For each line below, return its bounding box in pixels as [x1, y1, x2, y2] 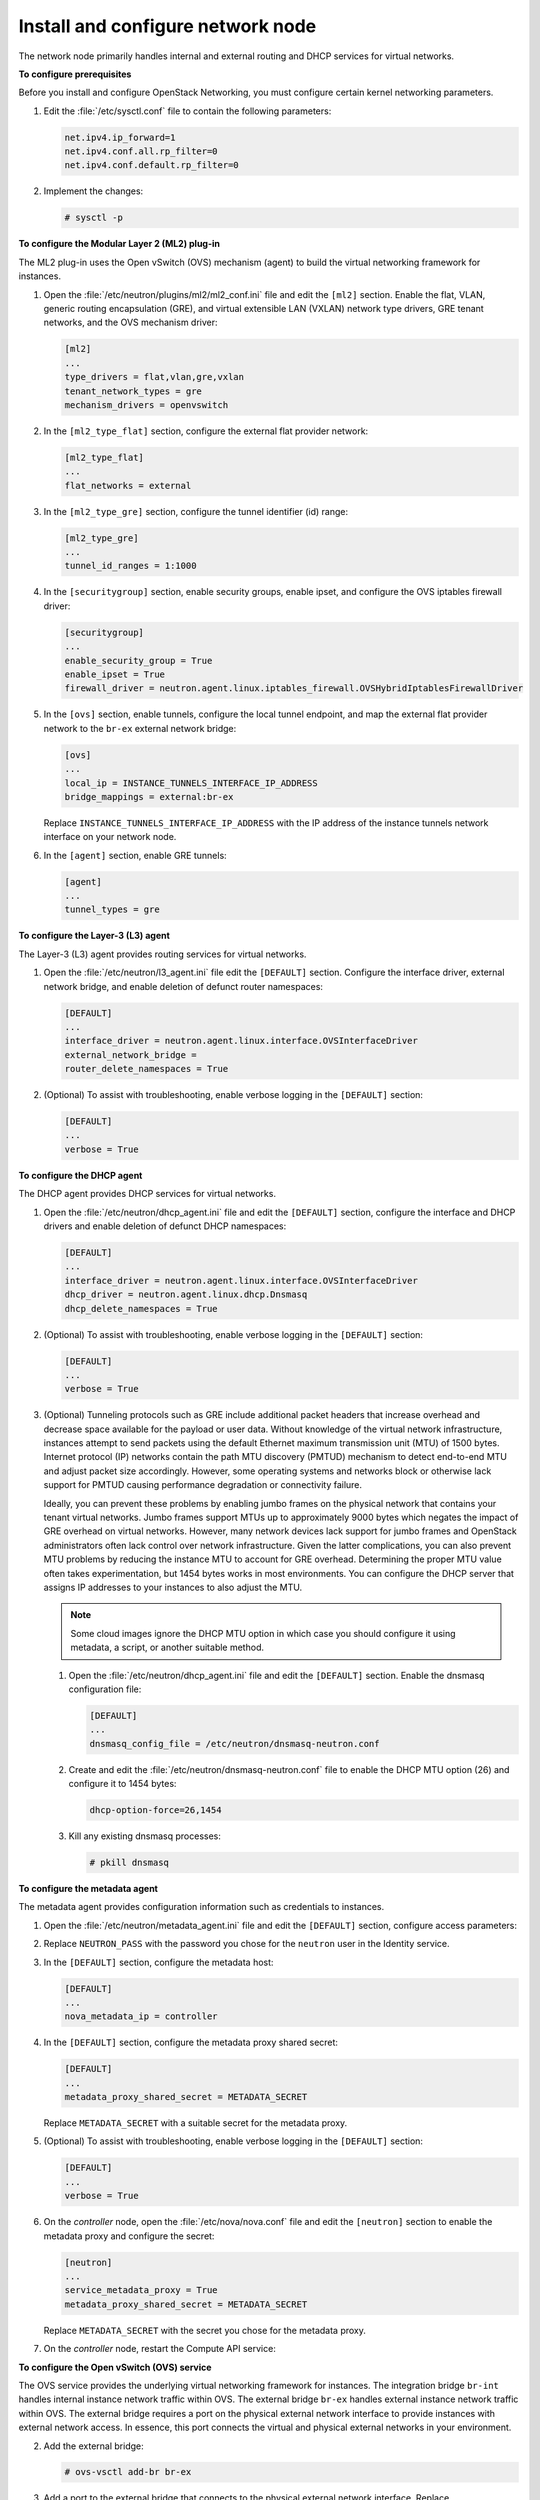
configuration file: [68, 1683, 142, 1695]
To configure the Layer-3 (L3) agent [18, 930, 170, 942]
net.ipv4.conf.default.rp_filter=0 [64, 160, 239, 171]
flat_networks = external [64, 480, 192, 491]
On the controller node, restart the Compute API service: [43, 2343, 277, 2355]
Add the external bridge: [43, 2440, 144, 2452]
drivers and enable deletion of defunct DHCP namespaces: [43, 1220, 287, 1232]
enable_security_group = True [64, 655, 213, 666]
